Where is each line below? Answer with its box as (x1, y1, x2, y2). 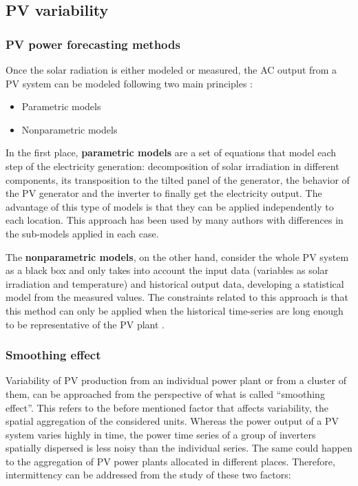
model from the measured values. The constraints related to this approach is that (6, 290, 349, 304)
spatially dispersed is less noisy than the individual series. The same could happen (6, 441, 352, 455)
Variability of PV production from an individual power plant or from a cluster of (6, 373, 346, 388)
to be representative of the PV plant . (6, 317, 165, 331)
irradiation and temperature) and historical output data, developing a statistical (6, 276, 344, 290)
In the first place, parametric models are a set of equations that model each (6, 145, 337, 160)
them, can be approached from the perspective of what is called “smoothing (6, 386, 325, 401)
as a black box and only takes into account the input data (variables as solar (6, 263, 329, 277)
